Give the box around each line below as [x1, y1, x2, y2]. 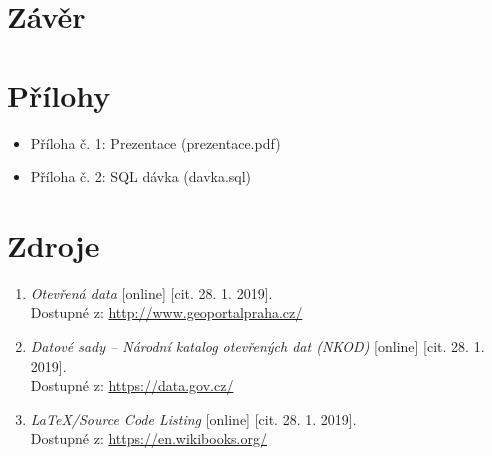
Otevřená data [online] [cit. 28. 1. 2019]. [30, 282, 273, 303]
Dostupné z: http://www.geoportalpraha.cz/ [30, 302, 303, 323]
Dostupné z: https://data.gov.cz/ [30, 375, 234, 396]
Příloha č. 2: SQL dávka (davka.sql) [30, 166, 252, 187]
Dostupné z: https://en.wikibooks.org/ [30, 428, 267, 449]
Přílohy [7, 74, 111, 115]
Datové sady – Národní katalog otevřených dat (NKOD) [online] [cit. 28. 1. [30, 336, 485, 356]
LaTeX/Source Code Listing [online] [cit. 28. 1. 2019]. [30, 408, 357, 429]
